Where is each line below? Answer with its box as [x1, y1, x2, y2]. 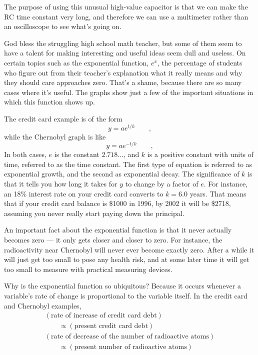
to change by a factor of [125, 178, 198, 189]
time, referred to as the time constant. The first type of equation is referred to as [4, 158, 252, 169]
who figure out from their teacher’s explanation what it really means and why [4, 67, 242, 77]
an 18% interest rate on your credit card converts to [4, 188, 163, 198]
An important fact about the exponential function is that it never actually [4, 224, 232, 235]
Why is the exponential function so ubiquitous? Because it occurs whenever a [4, 280, 241, 291]
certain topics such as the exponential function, [4, 57, 149, 67]
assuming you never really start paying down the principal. [4, 207, 184, 218]
